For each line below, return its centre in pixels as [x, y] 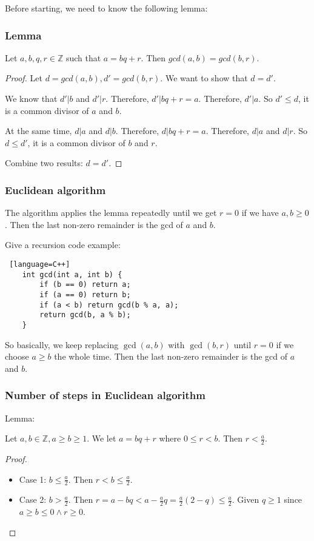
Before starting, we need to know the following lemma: [106, 8]
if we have [260, 213]
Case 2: [33, 499]
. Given [246, 499]
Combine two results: [44, 163]
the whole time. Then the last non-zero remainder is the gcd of [171, 356]
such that [83, 57]
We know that [31, 98]
